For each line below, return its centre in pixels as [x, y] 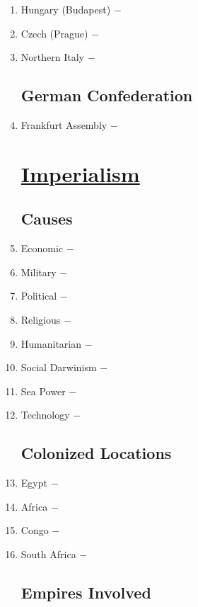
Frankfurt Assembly [64, 124]
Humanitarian [51, 343]
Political [39, 296]
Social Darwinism [59, 367]
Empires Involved [86, 592]
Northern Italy [52, 57]
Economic [42, 248]
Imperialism [80, 173]
